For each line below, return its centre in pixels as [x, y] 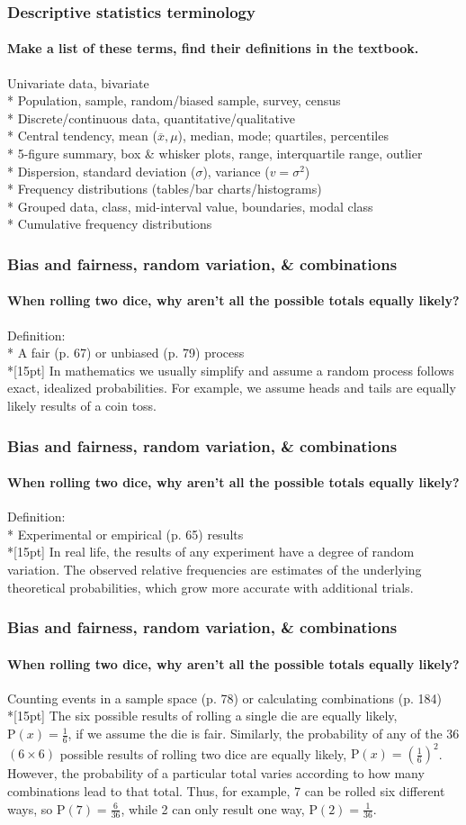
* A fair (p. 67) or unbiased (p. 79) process [126, 353]
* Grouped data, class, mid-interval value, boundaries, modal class [190, 206]
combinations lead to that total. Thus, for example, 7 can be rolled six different [226, 790]
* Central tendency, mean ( [82, 136]
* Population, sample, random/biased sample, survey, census [174, 100]
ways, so [30, 808]
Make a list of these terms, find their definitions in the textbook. [213, 48]
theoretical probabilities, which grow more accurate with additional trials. [211, 587]
